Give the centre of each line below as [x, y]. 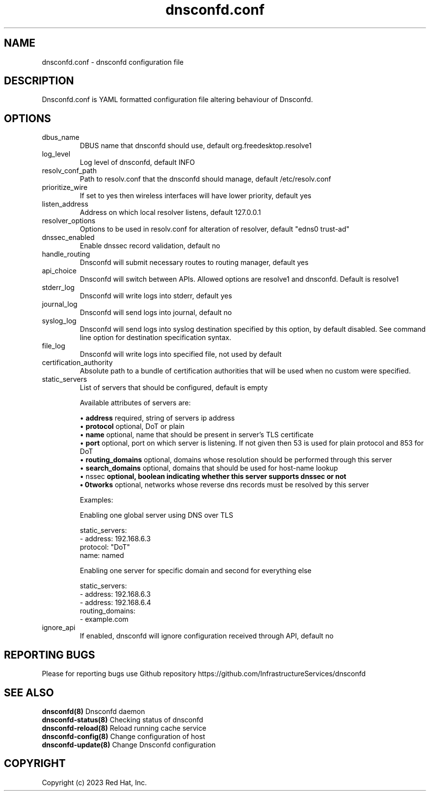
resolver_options [69, 221]
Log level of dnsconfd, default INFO [137, 162]
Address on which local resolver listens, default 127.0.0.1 [170, 212]
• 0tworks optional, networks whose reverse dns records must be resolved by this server [224, 485]
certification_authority [77, 363]
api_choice [59, 271]
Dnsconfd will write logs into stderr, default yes [156, 296]
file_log [54, 346]
